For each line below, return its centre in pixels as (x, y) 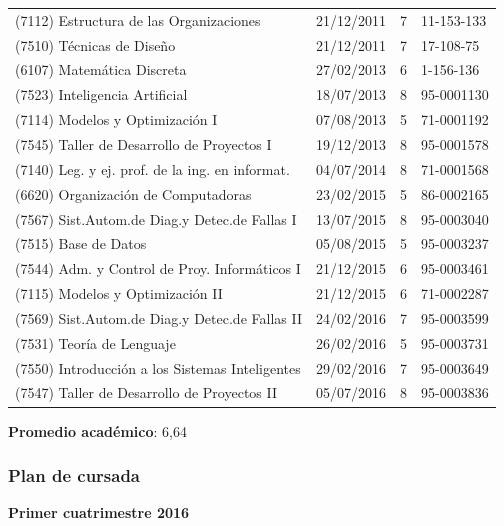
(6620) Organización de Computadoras (133, 193)
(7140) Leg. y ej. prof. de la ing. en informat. (152, 168)
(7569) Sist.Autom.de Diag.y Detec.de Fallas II (158, 317)
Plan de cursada (74, 475)
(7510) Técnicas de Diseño (95, 44)
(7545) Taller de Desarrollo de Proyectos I (143, 143)
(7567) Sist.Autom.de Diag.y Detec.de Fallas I (156, 218)
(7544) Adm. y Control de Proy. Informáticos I (158, 268)
